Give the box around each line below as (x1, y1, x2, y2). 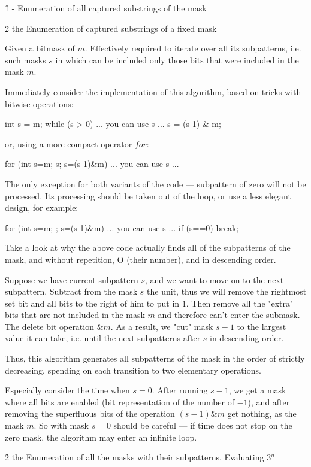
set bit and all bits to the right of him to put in (5, 296, 180, 309)
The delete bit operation (5, 320, 94, 332)
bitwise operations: (5, 97, 74, 110)
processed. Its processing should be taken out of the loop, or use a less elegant (5, 189, 291, 202)
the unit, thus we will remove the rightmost (147, 285, 307, 298)
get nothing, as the (227, 407, 297, 420)
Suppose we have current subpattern (5, 273, 138, 286)
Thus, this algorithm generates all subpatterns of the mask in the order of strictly (5, 352, 305, 365)
